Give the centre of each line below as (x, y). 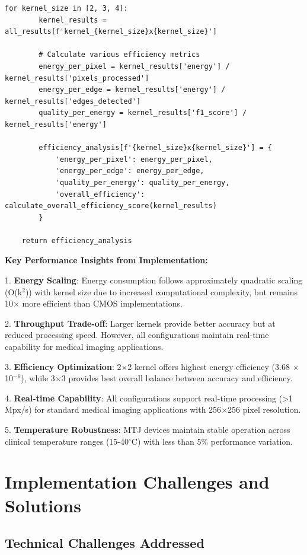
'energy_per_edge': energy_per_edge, (130, 171)
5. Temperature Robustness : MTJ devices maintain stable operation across (148, 429)
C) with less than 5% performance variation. (212, 441)
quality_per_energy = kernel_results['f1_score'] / (143, 113)
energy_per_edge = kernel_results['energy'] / (132, 90)
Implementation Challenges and (137, 482)
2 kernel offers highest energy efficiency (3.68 (209, 366)
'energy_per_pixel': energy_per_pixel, (134, 159)
